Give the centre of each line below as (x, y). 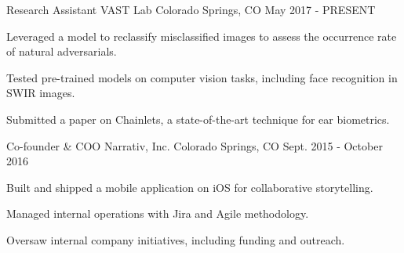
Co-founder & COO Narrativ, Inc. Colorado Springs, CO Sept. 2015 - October (195, 145)
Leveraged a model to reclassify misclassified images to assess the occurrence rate (202, 36)
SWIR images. (41, 93)
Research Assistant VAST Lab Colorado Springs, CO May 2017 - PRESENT (191, 9)
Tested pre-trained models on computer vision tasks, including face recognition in (202, 77)
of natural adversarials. (62, 51)
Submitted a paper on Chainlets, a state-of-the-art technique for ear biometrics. (198, 119)
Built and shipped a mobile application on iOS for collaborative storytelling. (190, 187)
